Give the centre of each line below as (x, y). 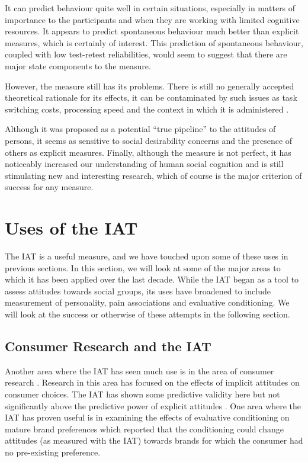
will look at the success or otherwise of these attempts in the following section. (147, 314)
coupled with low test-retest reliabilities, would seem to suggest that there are (146, 54)
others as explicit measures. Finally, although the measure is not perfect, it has (148, 152)
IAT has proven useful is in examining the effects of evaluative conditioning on (147, 417)
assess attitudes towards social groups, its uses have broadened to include (138, 291)
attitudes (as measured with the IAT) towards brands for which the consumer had (154, 440)
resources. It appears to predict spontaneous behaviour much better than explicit (152, 31)
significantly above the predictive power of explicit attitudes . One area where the (153, 405)
